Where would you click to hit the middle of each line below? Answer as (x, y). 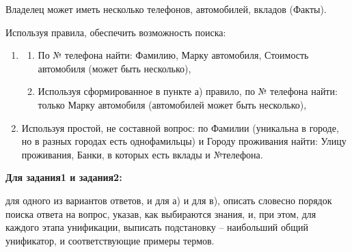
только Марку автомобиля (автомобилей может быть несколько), (172, 104)
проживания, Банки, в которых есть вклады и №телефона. (142, 154)
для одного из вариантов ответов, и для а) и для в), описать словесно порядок (169, 200)
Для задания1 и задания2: (64, 177)
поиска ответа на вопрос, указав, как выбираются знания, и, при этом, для (161, 213)
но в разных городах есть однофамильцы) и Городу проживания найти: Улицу (184, 141)
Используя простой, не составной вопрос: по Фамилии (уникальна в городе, (180, 127)
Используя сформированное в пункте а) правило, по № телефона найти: (188, 91)
